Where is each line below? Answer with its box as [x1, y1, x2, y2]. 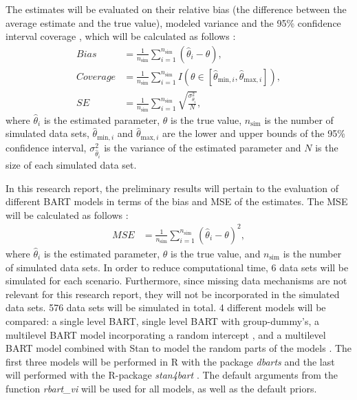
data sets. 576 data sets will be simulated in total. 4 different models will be [6, 300, 326, 315]
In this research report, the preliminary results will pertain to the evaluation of [6, 180, 339, 195]
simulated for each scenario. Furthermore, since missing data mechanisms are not [6, 273, 347, 288]
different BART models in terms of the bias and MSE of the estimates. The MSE [6, 194, 348, 209]
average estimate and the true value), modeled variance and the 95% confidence [6, 15, 341, 30]
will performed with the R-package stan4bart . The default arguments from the [6, 368, 338, 382]
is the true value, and [171, 246, 261, 260]
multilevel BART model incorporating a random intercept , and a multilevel [6, 327, 326, 341]
